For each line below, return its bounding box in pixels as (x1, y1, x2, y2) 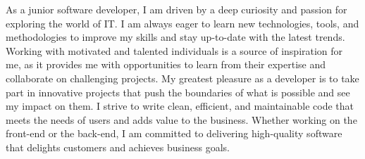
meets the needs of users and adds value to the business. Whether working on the (6, 112, 357, 127)
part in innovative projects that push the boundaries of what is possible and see (6, 84, 350, 99)
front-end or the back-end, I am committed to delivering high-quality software (6, 126, 342, 141)
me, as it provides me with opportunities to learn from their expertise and (6, 57, 326, 72)
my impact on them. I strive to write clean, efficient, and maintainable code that (6, 98, 354, 113)
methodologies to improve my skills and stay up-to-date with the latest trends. (6, 30, 345, 44)
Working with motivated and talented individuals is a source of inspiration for (6, 43, 343, 58)
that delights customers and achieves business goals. (6, 139, 230, 154)
